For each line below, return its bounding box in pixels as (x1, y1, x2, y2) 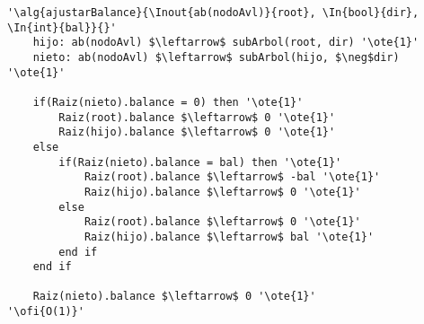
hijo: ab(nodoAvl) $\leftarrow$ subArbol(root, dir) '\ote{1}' (32, 36, 420, 49)
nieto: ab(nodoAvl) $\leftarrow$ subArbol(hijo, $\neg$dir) (32, 50, 400, 64)
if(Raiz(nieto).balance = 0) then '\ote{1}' (32, 95, 304, 109)
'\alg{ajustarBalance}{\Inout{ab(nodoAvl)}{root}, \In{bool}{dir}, (7, 6, 420, 19)
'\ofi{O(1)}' (7, 305, 84, 319)
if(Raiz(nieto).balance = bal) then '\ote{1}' (58, 155, 342, 169)
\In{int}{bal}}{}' (7, 21, 117, 34)
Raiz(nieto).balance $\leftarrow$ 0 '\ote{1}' (32, 290, 316, 303)
